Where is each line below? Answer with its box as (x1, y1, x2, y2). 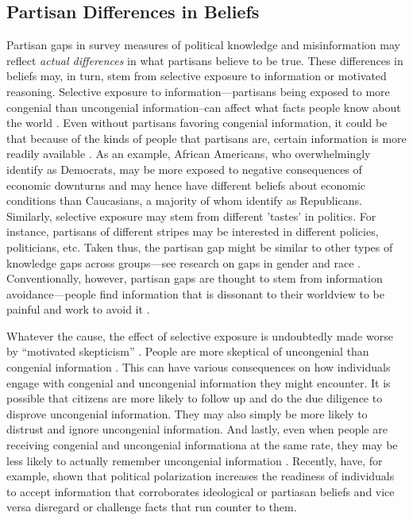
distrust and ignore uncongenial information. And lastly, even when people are (6, 421, 388, 437)
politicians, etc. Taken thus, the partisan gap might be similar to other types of (6, 238, 393, 255)
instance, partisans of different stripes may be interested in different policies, (6, 223, 379, 240)
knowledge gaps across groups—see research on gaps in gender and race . (6, 254, 361, 271)
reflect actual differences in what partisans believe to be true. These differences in (6, 52, 403, 68)
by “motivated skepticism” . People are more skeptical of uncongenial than (6, 343, 369, 360)
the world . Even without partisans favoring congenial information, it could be (6, 114, 388, 131)
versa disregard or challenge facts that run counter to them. (6, 499, 297, 515)
